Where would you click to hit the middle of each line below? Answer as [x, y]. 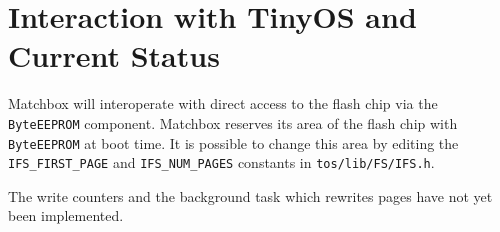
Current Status [114, 55]
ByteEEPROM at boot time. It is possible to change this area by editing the [233, 142]
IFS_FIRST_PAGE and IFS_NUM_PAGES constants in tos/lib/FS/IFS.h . [221, 162]
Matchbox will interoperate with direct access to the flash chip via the [223, 103]
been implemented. [66, 215]
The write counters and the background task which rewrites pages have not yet [250, 195]
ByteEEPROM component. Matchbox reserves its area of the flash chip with [233, 122]
